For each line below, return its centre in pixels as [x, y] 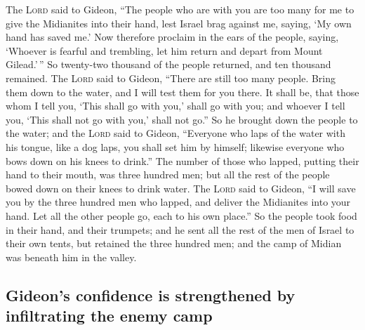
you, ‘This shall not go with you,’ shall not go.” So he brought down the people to [182, 119]
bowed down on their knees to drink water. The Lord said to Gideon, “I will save [181, 188]
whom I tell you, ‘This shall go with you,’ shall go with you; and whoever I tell [175, 106]
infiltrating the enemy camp [109, 316]
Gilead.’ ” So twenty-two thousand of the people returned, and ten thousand [168, 64]
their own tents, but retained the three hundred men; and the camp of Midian [174, 243]
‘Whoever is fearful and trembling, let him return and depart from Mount [164, 50]
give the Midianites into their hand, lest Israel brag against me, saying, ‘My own [179, 23]
